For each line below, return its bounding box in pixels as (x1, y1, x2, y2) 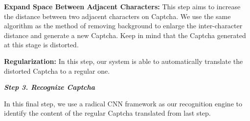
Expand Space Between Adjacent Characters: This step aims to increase (4, 1, 241, 11)
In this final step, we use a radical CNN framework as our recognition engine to (4, 98, 242, 108)
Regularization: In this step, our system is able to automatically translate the (4, 56, 243, 66)
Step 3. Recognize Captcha (4, 82, 95, 92)
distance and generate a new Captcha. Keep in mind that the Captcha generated (4, 30, 246, 40)
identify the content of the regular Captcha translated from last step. (4, 108, 211, 118)
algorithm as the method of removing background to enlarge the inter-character (4, 20, 243, 31)
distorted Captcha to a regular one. (4, 65, 110, 76)
